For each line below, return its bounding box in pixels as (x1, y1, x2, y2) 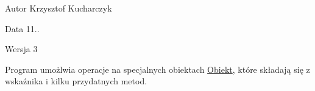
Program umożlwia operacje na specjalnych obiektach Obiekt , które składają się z (5, 62, 310, 75)
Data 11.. (5, 22, 40, 35)
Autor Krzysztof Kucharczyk (5, 2, 112, 14)
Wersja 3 (5, 42, 38, 55)
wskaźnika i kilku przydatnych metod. (5, 75, 147, 87)
